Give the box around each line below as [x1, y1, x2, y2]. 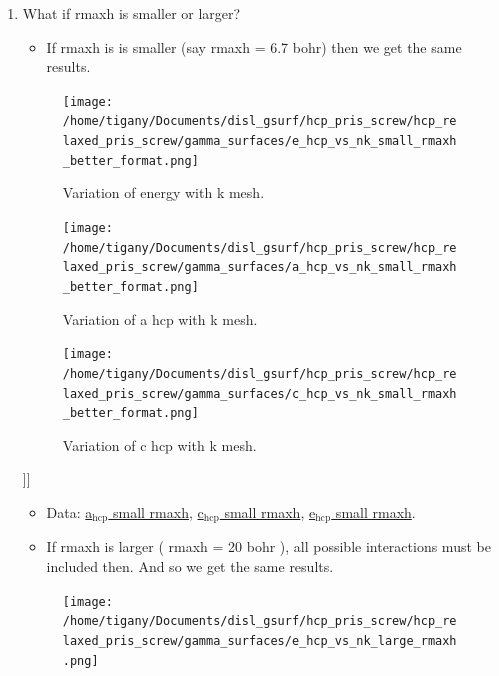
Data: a [46, 502, 93, 523]
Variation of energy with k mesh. [62, 182, 265, 203]
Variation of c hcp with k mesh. [62, 434, 257, 455]
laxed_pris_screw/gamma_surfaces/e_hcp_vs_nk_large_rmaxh [62, 633, 457, 648]
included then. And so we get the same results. [46, 556, 334, 577]
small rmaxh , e [224, 502, 316, 523]
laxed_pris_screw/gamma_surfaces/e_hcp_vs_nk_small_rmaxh [62, 134, 457, 149]
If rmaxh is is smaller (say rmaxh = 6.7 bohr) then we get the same [46, 36, 462, 57]
